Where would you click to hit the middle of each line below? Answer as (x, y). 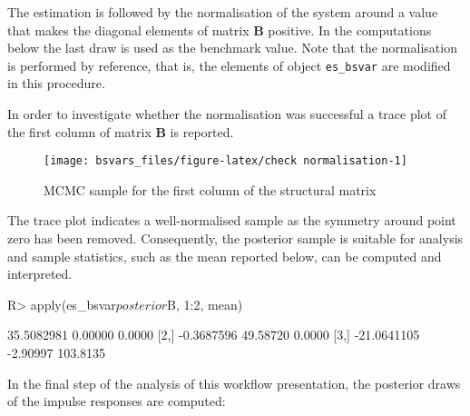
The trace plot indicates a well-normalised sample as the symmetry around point (232, 220)
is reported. (202, 131)
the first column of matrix (79, 131)
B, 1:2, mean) (205, 304)
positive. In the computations (350, 30)
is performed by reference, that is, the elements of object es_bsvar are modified (229, 65)
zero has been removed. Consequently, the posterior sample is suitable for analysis (235, 238)
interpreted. (40, 274)
